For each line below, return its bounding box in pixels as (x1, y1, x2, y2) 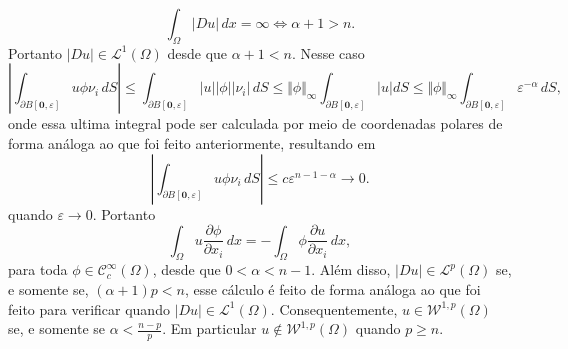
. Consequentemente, (270, 298, 398, 319)
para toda (8, 259, 68, 280)
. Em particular (162, 318, 257, 339)
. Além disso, (311, 259, 391, 280)
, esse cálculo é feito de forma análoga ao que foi (184, 279, 481, 300)
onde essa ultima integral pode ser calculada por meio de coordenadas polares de (8, 113, 503, 134)
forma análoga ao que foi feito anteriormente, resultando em (8, 132, 376, 153)
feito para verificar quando (8, 298, 170, 319)
